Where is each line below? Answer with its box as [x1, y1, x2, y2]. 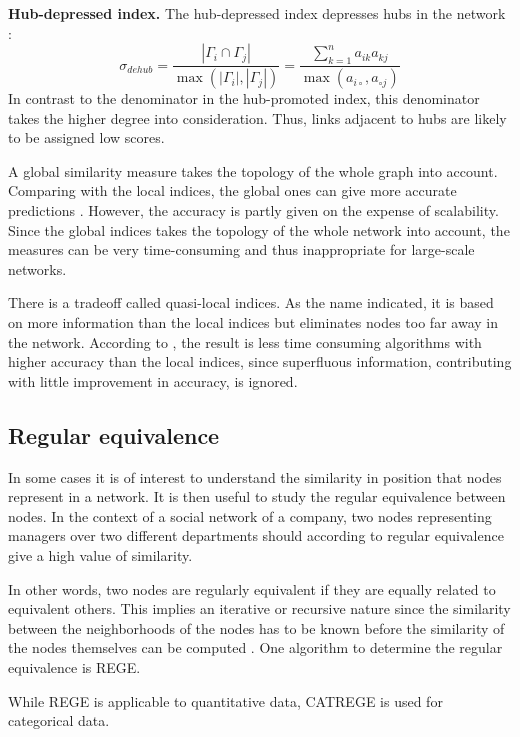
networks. [8, 258, 67, 279]
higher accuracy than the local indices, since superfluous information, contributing [8, 351, 512, 372]
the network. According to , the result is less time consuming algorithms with [8, 331, 482, 352]
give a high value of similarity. [8, 544, 193, 565]
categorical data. [8, 710, 110, 731]
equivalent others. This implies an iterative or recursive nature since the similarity [8, 598, 511, 619]
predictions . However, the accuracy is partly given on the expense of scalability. [8, 200, 499, 221]
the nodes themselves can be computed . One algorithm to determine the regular [8, 637, 503, 658]
